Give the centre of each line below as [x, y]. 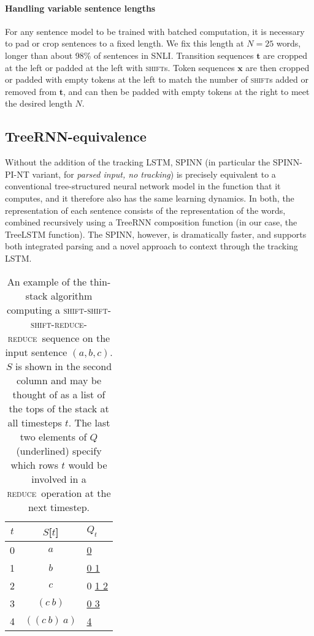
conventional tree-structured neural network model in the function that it [143, 186]
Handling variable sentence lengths [80, 8]
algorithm [71, 295]
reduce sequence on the [59, 338]
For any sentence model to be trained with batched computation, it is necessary [155, 31]
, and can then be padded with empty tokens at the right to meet [186, 91]
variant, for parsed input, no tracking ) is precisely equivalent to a [154, 174]
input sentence [36, 352]
